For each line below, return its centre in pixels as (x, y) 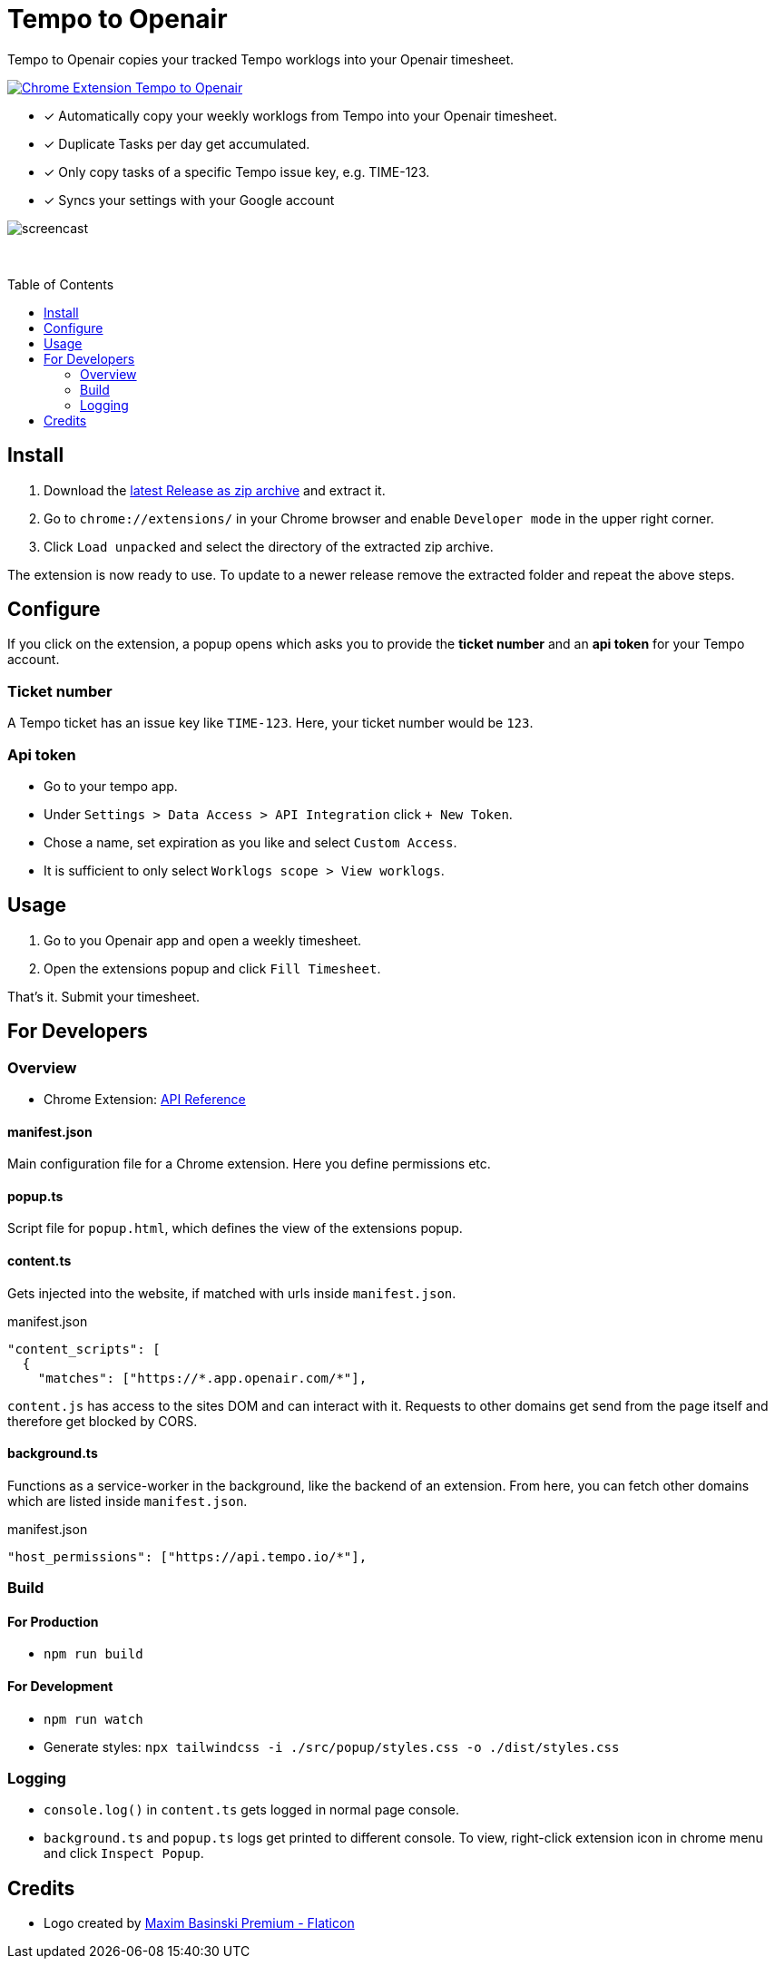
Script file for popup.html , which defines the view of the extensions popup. (235, 1228)
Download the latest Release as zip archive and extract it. (215, 490)
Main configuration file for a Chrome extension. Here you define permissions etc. (249, 1164)
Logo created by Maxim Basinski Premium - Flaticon (199, 1923)
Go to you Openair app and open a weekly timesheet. (203, 940)
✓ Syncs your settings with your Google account (189, 200)
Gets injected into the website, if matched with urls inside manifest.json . (232, 1293)
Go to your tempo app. (111, 786)
